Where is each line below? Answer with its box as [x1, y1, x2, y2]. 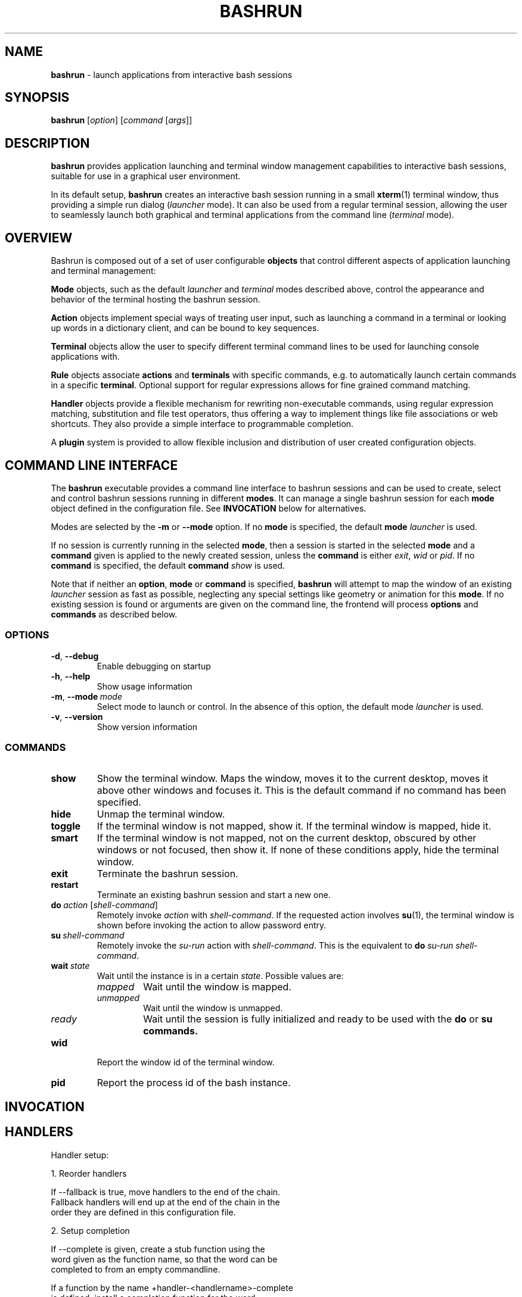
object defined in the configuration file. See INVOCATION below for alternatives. [51, 503, 366, 513]
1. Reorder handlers [51, 1168, 127, 1178]
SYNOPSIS [5, 90, 70, 105]
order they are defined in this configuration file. [51, 1206, 236, 1217]
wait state [51, 961, 90, 971]
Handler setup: [51, 1149, 109, 1160]
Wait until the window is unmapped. [143, 1003, 283, 1014]
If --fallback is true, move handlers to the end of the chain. [51, 1186, 281, 1197]
